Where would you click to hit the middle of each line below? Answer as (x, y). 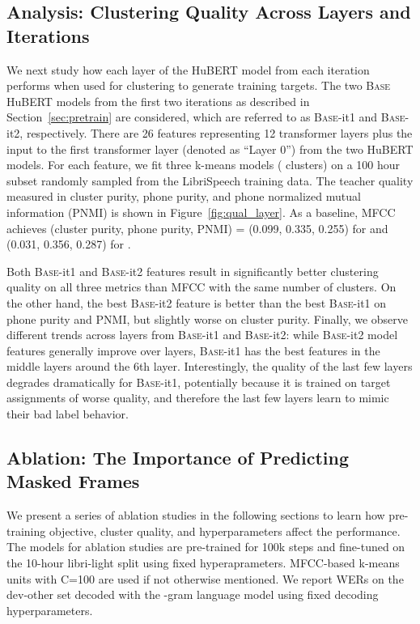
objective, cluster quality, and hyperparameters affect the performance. (225, 531)
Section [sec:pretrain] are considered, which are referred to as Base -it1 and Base (206, 117)
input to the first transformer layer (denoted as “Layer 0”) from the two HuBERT (210, 149)
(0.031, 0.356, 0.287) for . (69, 244)
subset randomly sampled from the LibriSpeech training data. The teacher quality (210, 180)
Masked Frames (73, 481)
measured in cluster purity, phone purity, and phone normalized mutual (184, 196)
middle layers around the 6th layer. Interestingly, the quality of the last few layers (210, 366)
